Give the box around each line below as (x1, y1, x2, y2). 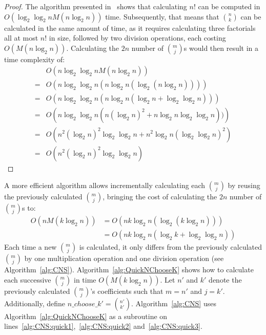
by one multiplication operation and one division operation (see (24, 253, 224, 264)
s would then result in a (183, 42, 259, 53)
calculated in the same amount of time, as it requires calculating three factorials (4, 22, 256, 33)
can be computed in (198, 1, 260, 11)
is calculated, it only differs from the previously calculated (79, 241, 262, 252)
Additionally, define (4, 297, 66, 308)
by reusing (228, 180, 260, 191)
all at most (4, 32, 38, 43)
